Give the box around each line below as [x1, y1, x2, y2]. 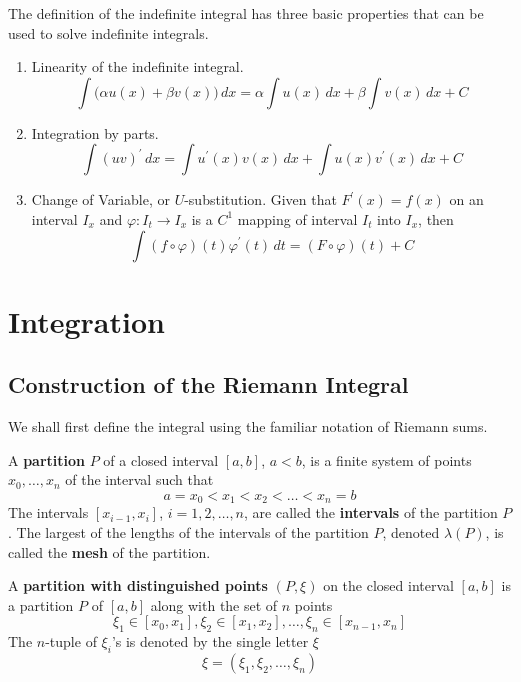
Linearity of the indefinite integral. [31, 56, 244, 77]
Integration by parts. [31, 122, 159, 143]
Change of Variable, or [31, 189, 170, 210]
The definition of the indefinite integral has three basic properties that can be [8, 3, 484, 23]
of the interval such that [65, 469, 214, 490]
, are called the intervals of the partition [244, 502, 498, 523]
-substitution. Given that [184, 189, 337, 210]
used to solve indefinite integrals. [8, 22, 209, 43]
